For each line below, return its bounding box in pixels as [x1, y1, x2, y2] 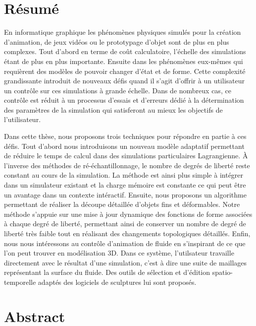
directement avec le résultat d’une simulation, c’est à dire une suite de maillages [4, 257, 247, 267]
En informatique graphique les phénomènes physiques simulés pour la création [4, 27, 241, 37]
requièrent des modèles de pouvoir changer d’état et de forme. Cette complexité [4, 65, 246, 76]
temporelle [4, 276, 36, 287]
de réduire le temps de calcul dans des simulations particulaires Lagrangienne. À [4, 150, 248, 161]
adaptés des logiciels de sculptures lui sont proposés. [38, 276, 197, 287]
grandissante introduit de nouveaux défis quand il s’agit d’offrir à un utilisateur [4, 75, 245, 86]
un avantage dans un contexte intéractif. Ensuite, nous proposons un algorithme [4, 189, 247, 199]
